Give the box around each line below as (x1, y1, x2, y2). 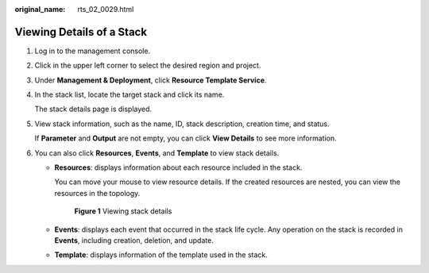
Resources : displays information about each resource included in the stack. (54, 163, 303, 172)
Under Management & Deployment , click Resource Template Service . (34, 75, 267, 85)
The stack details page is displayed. (34, 104, 153, 114)
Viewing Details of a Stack (14, 25, 147, 39)
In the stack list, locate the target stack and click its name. (34, 90, 225, 99)
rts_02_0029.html (77, 5, 134, 13)
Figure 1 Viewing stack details (74, 206, 172, 216)
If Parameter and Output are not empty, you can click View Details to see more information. (34, 133, 337, 143)
